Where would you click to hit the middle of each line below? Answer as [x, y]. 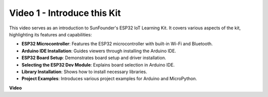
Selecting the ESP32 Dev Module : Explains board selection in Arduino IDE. [98, 65]
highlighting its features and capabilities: [50, 34]
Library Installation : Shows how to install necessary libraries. [84, 72]
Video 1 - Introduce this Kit [65, 13]
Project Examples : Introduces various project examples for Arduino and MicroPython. [109, 79]
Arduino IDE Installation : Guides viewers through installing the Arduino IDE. [99, 51]
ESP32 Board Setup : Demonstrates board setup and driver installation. [94, 58]
